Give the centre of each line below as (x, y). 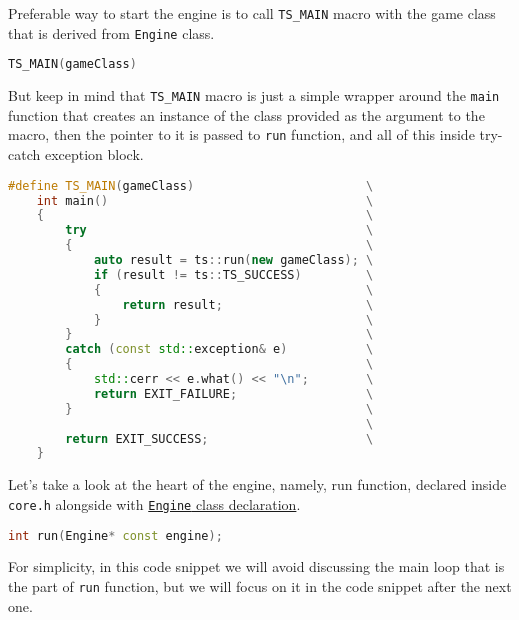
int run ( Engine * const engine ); (115, 535)
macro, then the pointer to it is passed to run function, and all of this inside (241, 134)
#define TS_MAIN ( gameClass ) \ (191, 185)
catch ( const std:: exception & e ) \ (219, 349)
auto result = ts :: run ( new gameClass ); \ (233, 260)
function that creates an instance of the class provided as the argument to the (246, 114)
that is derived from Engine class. (111, 32)
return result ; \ (248, 304)
